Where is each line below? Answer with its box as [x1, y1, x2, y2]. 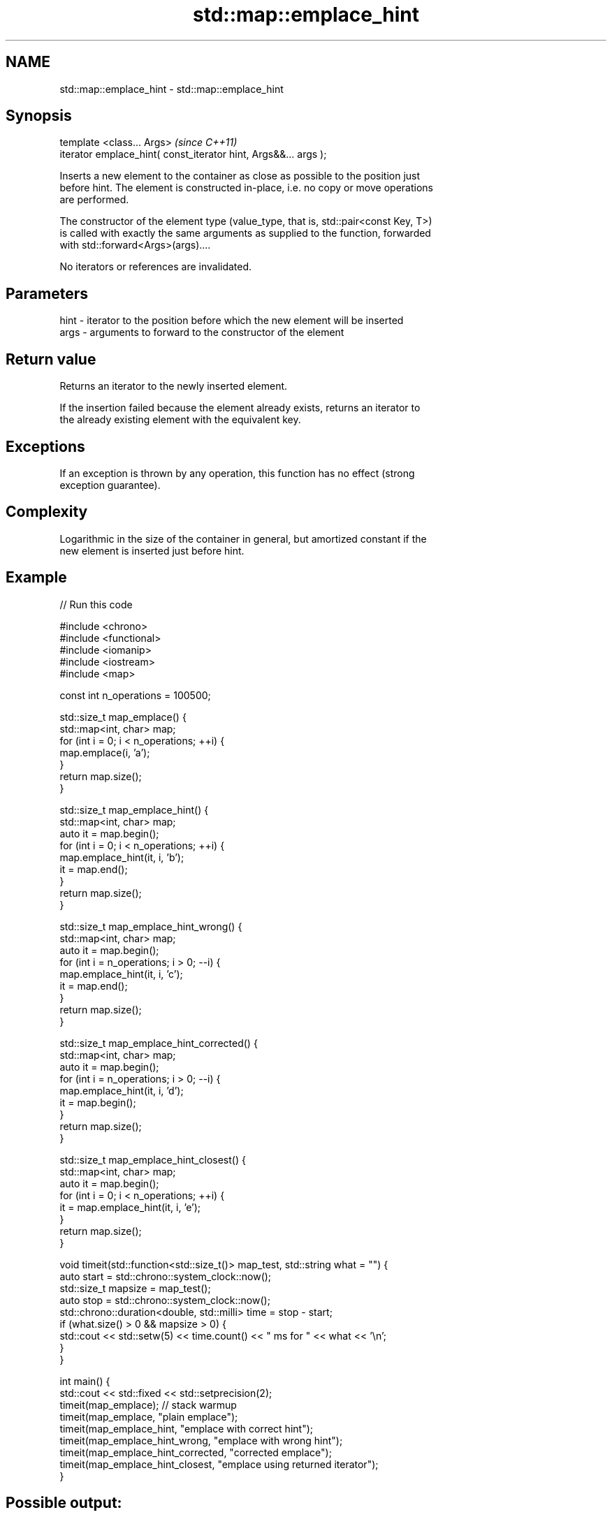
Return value [6, 350, 96, 368]
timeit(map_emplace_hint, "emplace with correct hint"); [59, 1422, 313, 1435]
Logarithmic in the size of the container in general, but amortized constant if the [59, 532, 427, 545]
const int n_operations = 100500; [59, 689, 211, 701]
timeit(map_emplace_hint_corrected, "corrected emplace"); [59, 1446, 332, 1458]
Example [6, 569, 67, 587]
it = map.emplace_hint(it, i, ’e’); [59, 1201, 201, 1213]
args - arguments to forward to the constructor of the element [59, 326, 344, 339]
